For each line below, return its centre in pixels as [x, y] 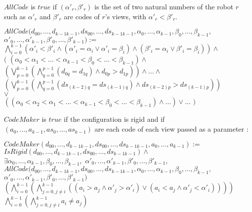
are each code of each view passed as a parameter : [171, 129]
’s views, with [126, 16]
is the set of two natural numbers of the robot [164, 6]
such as [15, 16]
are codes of [82, 16]
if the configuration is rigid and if [114, 119]
